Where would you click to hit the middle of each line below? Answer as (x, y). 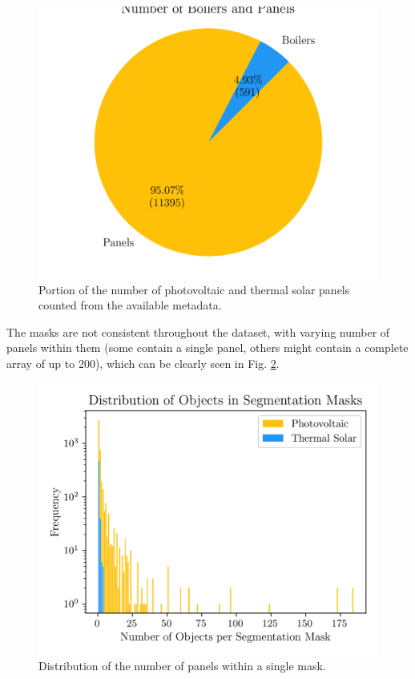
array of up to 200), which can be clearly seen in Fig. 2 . (143, 364)
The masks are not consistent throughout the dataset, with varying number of (198, 331)
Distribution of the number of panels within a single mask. (182, 666)
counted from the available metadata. (130, 305)
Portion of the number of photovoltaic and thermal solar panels (194, 289)
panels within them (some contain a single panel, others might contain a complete (207, 348)
